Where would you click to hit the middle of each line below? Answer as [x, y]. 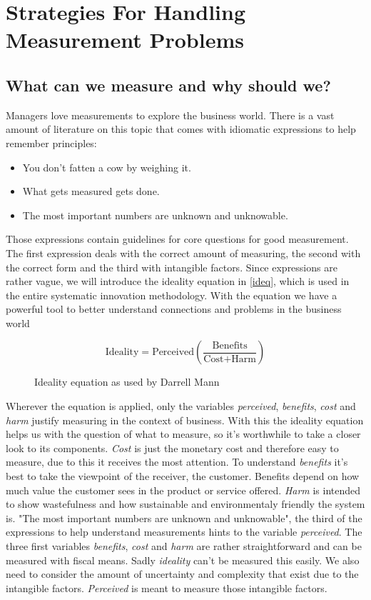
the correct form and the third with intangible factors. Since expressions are [172, 267]
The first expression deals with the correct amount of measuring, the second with [183, 252]
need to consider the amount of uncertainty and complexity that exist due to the [182, 574]
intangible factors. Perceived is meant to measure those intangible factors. [167, 587]
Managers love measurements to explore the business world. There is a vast [170, 115]
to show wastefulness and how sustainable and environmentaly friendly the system [185, 504]
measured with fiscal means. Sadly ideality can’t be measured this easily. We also [183, 560]
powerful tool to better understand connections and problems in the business [174, 309]
